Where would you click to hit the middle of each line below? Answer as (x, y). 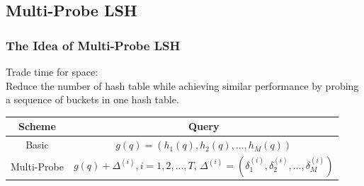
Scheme (37, 126)
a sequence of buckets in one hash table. (92, 99)
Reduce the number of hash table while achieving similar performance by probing (182, 85)
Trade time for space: (52, 71)
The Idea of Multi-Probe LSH (93, 45)
